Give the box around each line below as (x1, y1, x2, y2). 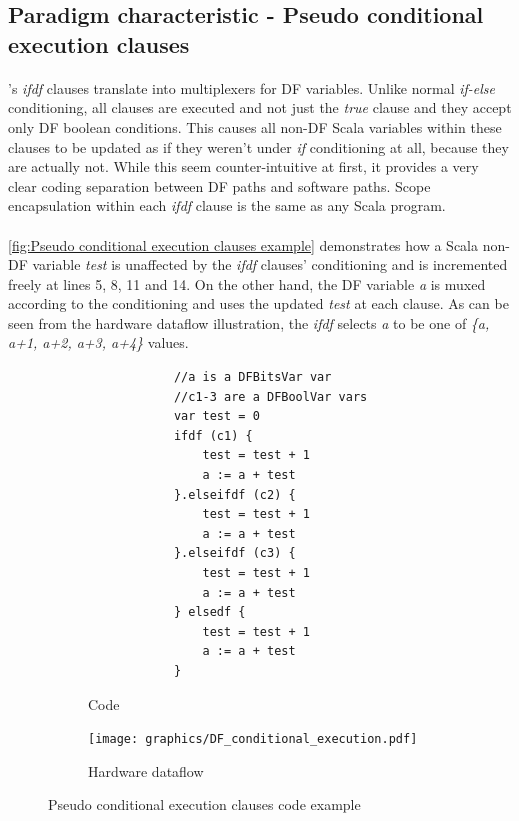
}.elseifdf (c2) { (173, 487, 296, 502)
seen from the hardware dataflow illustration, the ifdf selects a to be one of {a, (8, 312, 490, 333)
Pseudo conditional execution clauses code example (48, 794, 361, 815)
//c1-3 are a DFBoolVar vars (173, 389, 368, 404)
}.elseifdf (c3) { (173, 546, 296, 561)
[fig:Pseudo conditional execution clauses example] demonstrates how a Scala (8, 234, 479, 255)
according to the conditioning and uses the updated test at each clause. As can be (8, 293, 509, 314)
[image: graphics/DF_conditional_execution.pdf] (88, 732, 418, 747)
